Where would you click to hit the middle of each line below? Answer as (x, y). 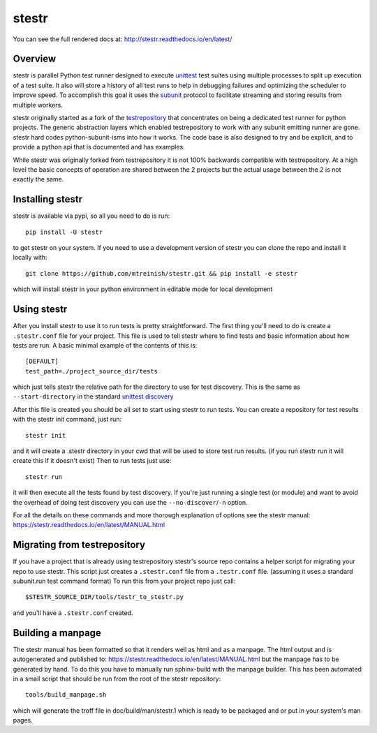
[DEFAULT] (42, 362)
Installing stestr (48, 199)
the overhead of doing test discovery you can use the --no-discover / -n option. (130, 502)
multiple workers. (38, 105)
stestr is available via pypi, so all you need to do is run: (91, 216)
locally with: (30, 258)
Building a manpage (57, 633)
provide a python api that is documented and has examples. (99, 147)
